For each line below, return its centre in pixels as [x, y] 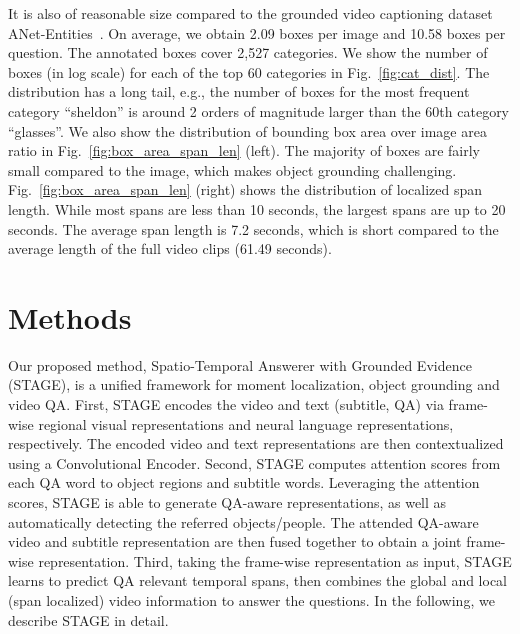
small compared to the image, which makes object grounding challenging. [232, 169]
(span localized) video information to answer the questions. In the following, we [251, 599]
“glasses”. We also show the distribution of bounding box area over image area [247, 130]
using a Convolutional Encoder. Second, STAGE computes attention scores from [254, 462]
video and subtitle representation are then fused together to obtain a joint [235, 541]
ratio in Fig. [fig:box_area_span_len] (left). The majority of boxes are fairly [244, 150]
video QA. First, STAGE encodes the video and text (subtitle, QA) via [226, 404]
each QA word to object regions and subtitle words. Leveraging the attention [244, 482]
